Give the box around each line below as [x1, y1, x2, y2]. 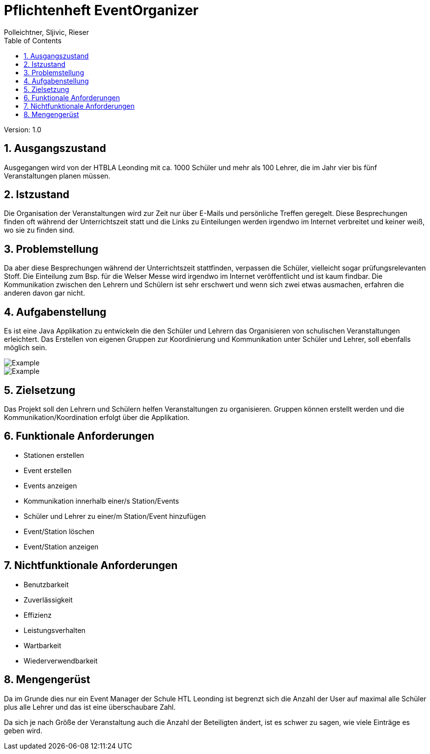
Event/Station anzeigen [24, 542, 99, 551]
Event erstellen [24, 466, 72, 475]
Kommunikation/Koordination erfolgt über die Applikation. [4, 413, 190, 422]
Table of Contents [4, 36, 62, 45]
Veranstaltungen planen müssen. [4, 171, 111, 180]
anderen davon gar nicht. [4, 289, 85, 298]
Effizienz [24, 610, 52, 619]
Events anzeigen [24, 481, 77, 490]
